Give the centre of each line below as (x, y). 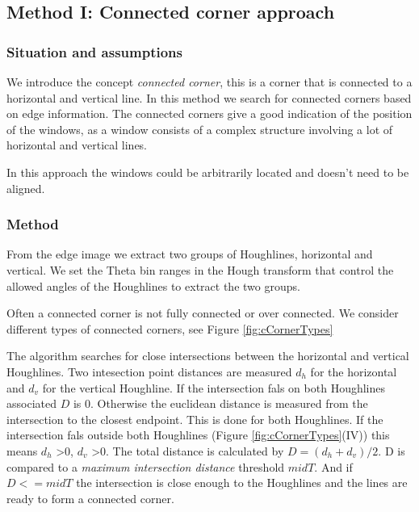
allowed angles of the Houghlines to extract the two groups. (153, 285)
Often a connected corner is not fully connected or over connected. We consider (203, 313)
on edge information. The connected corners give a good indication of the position (209, 113)
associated (31, 403)
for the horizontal (354, 371)
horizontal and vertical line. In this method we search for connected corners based (209, 97)
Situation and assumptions (94, 51)
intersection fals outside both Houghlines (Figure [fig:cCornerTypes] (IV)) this (198, 435)
